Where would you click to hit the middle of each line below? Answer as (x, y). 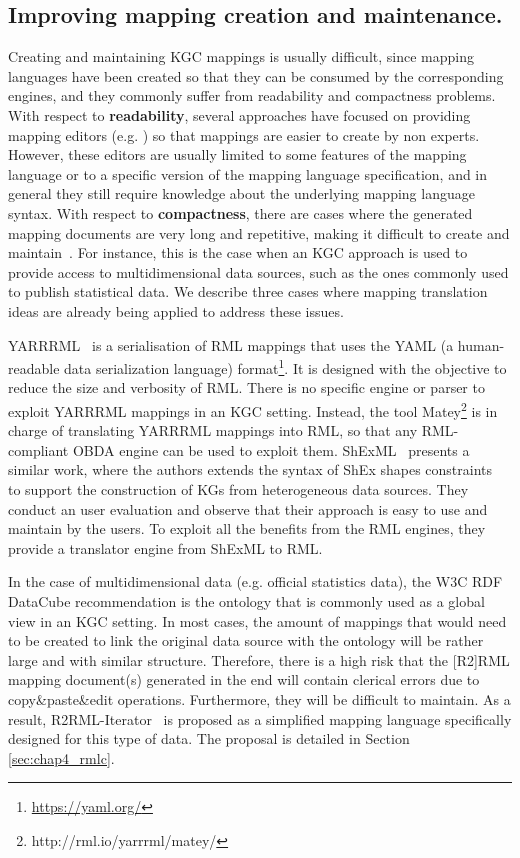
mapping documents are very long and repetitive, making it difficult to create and (259, 232)
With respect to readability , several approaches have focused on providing (239, 114)
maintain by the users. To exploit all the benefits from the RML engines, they (247, 528)
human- (481, 344)
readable (34, 367)
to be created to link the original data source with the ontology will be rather (246, 640)
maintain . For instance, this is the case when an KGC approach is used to (238, 252)
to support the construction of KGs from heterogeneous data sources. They (238, 488)
